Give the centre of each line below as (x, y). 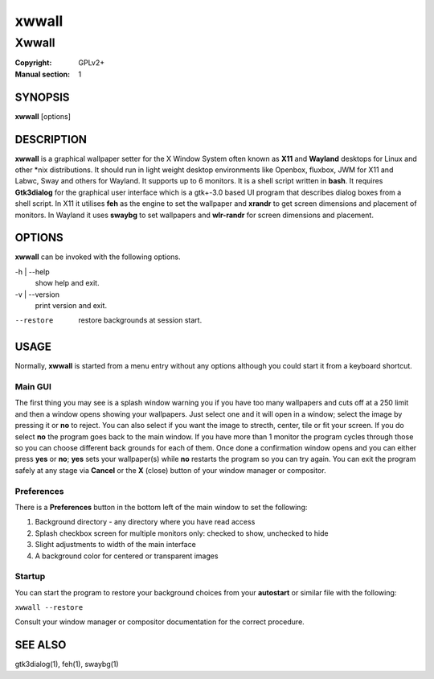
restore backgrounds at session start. (140, 320)
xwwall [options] (43, 116)
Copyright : (33, 63)
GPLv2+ (92, 63)
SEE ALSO (41, 645)
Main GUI (33, 387)
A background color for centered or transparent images (127, 556)
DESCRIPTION (51, 140)
